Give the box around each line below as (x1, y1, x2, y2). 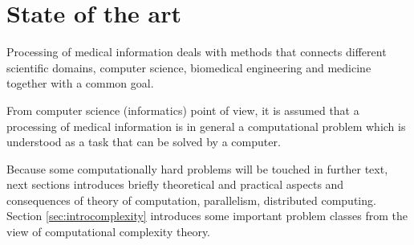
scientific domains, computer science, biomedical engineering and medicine (6, 59, 371, 76)
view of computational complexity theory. (6, 223, 211, 240)
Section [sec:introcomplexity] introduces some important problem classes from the (6, 207, 408, 224)
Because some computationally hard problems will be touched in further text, (6, 160, 388, 177)
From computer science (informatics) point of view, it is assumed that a (6, 101, 359, 118)
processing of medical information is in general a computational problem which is (6, 117, 406, 134)
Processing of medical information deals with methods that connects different (6, 43, 387, 60)
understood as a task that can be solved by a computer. (6, 133, 281, 150)
